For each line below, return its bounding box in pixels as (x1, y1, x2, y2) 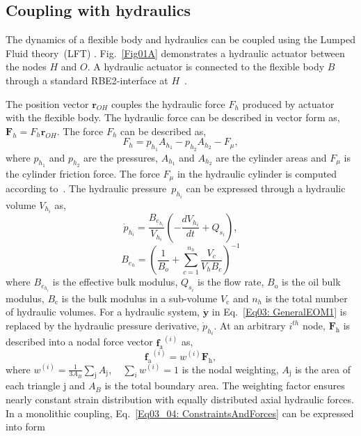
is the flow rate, (198, 274, 264, 289)
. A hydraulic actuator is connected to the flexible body (87, 59, 325, 74)
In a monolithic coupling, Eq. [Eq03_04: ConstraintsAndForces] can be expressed (6, 405, 354, 420)
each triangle (6, 378, 61, 393)
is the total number (265, 290, 348, 305)
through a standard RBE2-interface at (6, 72, 168, 87)
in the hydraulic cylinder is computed (177, 166, 337, 180)
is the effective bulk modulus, (52, 274, 178, 289)
